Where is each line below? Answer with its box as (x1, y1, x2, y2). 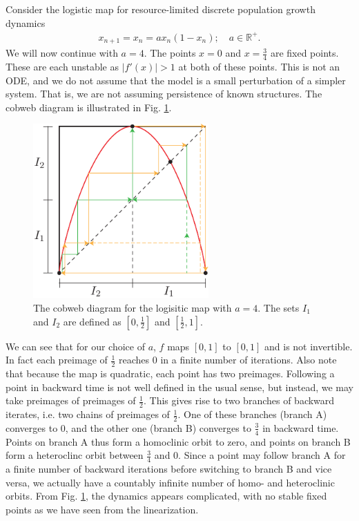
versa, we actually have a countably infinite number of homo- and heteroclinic (6, 475, 335, 489)
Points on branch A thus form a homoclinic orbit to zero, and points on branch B (6, 434, 351, 448)
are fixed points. (270, 46, 339, 60)
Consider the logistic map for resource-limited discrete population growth (6, 2, 316, 16)
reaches (119, 352, 150, 367)
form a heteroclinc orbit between (6, 448, 144, 462)
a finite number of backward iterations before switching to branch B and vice (6, 462, 332, 476)
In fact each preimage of (6, 352, 108, 367)
